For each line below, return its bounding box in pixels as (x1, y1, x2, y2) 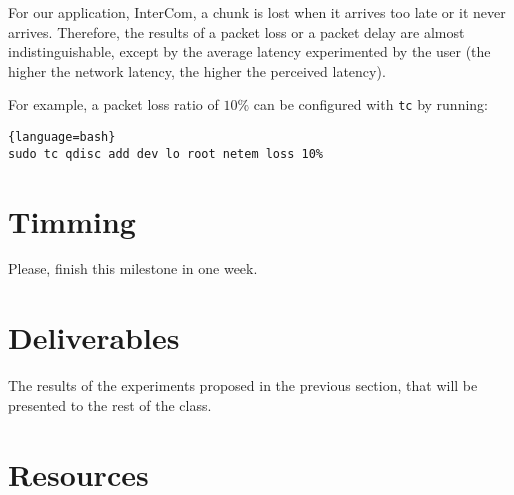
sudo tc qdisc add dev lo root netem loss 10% (8, 146, 323, 161)
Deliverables (8, 317, 180, 358)
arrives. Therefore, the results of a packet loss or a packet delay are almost (8, 21, 465, 42)
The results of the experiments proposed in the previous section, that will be (8, 375, 478, 396)
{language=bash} (8, 130, 116, 145)
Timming (8, 200, 136, 241)
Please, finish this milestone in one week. (8, 258, 258, 279)
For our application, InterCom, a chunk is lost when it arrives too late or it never (8, 2, 506, 22)
